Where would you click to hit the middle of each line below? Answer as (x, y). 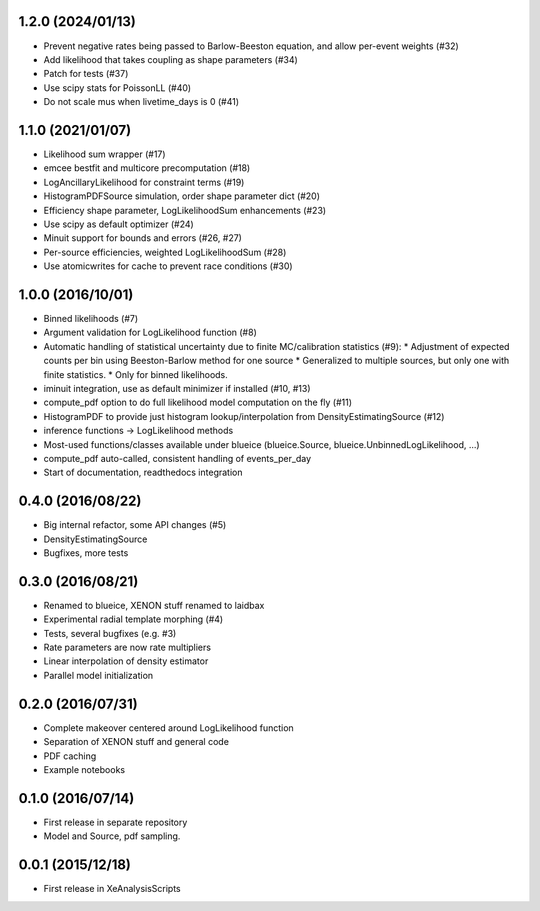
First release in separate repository (115, 822)
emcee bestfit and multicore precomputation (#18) (147, 168)
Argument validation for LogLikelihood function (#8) (150, 332)
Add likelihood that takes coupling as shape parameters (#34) (171, 59)
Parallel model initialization (98, 675)
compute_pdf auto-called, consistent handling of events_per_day (177, 458)
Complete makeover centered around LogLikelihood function (168, 727)
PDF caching (70, 756)
